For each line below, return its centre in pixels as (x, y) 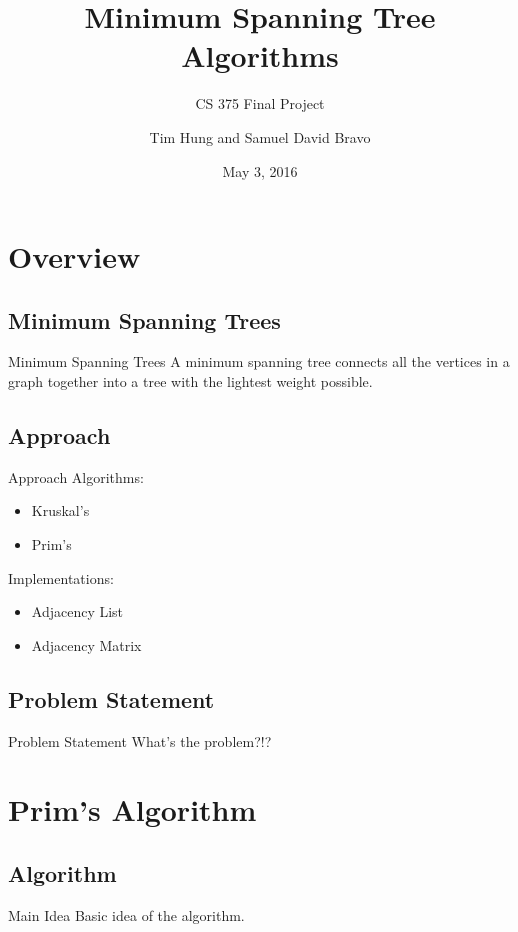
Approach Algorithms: (76, 476)
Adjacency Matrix (86, 644)
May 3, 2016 (260, 170)
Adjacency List (77, 611)
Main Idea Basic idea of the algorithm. (126, 914)
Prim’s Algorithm (132, 809)
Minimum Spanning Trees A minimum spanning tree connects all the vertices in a (259, 361)
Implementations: (61, 577)
